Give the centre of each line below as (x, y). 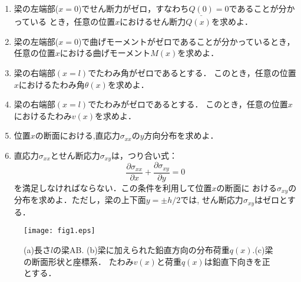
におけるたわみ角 (52, 84)
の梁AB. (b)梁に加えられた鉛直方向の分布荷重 (141, 250)
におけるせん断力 (153, 22)
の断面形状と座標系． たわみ (79, 261)
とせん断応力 (75, 155)
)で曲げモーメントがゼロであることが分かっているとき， (186, 41)
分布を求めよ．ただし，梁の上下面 (80, 200)
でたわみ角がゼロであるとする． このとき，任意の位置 (192, 73)
